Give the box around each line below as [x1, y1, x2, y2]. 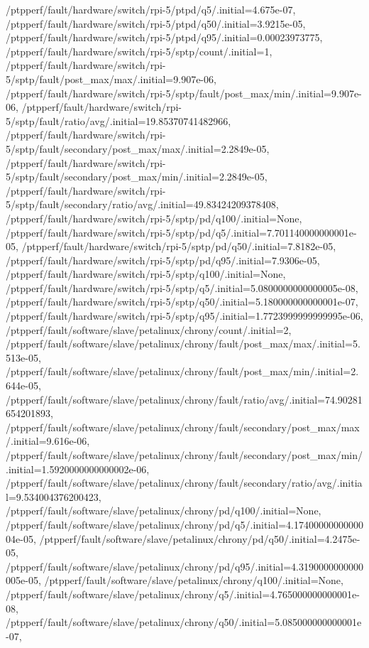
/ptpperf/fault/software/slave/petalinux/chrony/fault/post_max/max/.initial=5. [6, 336, 360, 351]
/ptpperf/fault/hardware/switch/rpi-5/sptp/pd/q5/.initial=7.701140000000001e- [6, 225, 357, 239]
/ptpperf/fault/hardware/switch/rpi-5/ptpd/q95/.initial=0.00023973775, [6, 30, 323, 45]
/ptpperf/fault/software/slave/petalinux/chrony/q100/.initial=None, [44, 573, 343, 588]
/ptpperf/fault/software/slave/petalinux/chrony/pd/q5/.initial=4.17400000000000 [6, 517, 363, 531]
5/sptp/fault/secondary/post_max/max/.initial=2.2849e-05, [6, 141, 270, 156]
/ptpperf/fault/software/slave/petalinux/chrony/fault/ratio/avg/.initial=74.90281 [6, 391, 363, 406]
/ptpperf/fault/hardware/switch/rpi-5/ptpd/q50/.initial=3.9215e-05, [6, 16, 306, 31]
